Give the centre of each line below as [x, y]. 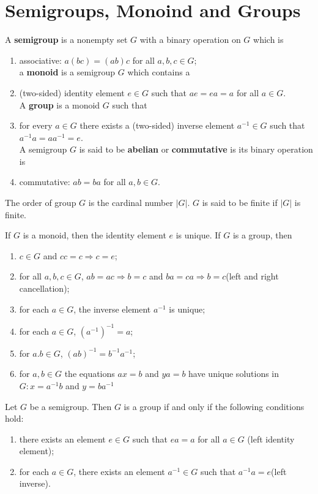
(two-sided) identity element [72, 92]
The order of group [41, 203]
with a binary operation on [190, 40]
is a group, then [262, 235]
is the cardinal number [131, 203]
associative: [40, 60]
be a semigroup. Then [71, 406]
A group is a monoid [60, 104]
